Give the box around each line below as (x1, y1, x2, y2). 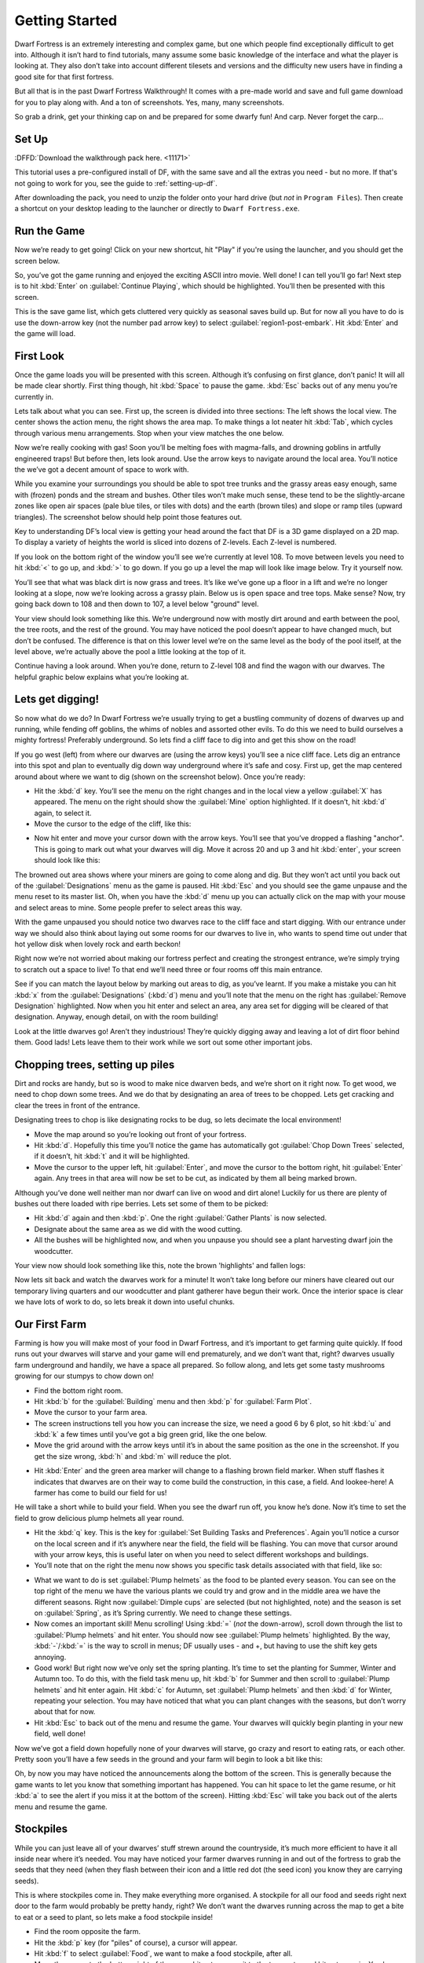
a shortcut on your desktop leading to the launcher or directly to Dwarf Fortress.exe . (14, 204, 300, 214)
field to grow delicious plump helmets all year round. (14, 1513, 185, 1523)
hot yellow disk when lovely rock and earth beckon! (14, 939, 181, 949)
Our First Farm (14, 1318, 86, 1331)
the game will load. (14, 329, 76, 338)
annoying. (34, 1652, 67, 1661)
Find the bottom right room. (34, 1386, 123, 1395)
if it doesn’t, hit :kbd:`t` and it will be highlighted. (34, 1151, 190, 1161)
